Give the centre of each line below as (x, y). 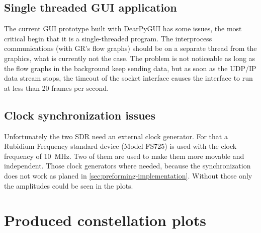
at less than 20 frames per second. (57, 88)
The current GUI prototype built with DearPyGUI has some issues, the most (123, 28)
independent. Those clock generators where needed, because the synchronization (127, 166)
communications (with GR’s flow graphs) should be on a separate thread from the (130, 48)
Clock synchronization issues (80, 115)
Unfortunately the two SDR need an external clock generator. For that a (116, 136)
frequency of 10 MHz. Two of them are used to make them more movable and (124, 156)
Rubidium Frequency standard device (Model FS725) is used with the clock (120, 146)
